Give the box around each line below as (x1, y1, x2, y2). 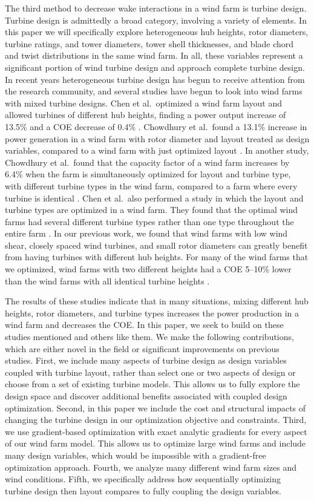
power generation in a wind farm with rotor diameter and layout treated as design (5, 132, 310, 145)
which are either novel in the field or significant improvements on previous (5, 342, 280, 355)
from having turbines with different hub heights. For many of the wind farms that (5, 250, 309, 263)
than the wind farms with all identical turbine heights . (5, 274, 210, 287)
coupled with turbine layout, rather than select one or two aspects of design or (5, 365, 296, 378)
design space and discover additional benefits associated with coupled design (5, 390, 287, 402)
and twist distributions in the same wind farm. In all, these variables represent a (5, 49, 303, 62)
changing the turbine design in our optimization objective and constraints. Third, (5, 413, 307, 426)
